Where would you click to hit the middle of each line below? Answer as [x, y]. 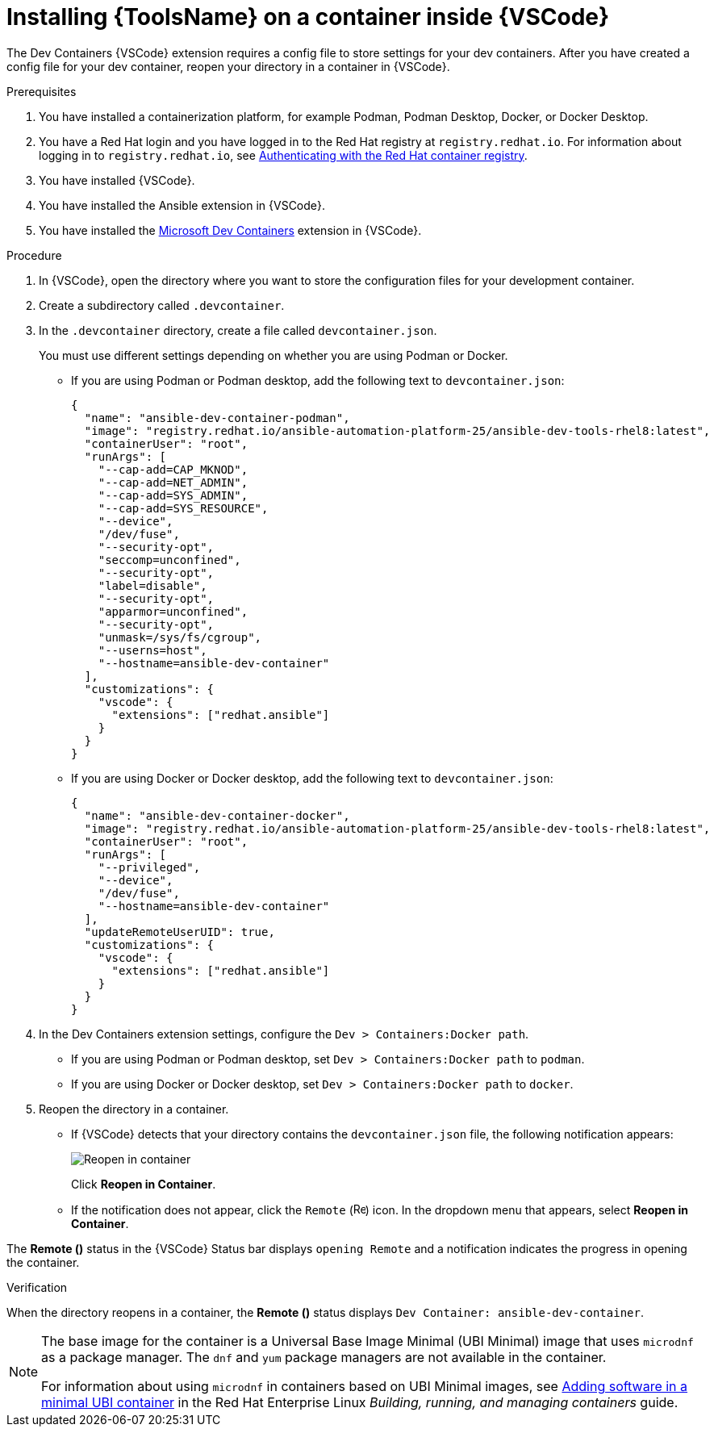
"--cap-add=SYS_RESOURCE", [183, 508]
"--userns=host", [152, 650]
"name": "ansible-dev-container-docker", [217, 815]
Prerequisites [42, 91]
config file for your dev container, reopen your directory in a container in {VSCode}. [228, 66]
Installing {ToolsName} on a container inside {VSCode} [308, 17]
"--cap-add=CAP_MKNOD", [173, 469]
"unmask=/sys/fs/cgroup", [180, 637]
